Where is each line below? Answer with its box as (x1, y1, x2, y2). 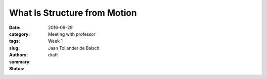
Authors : (9, 52, 28, 58)
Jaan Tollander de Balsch (48, 45, 100, 51)
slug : (9, 45, 20, 51)
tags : (9, 38, 20, 44)
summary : (9, 59, 31, 65)
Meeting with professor (48, 31, 96, 37)
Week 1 (48, 38, 63, 44)
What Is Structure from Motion (9, 7, 137, 18)
